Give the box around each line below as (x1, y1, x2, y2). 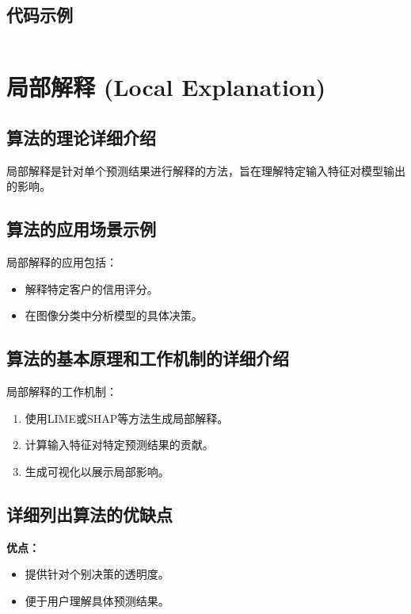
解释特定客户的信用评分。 (25, 280, 158, 297)
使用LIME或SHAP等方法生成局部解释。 (25, 409, 229, 426)
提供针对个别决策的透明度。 (25, 566, 169, 582)
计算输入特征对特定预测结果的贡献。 (25, 436, 214, 453)
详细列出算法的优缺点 (6, 501, 173, 526)
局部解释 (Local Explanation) (6, 71, 326, 103)
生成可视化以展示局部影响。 (25, 462, 169, 479)
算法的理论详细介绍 (6, 125, 156, 149)
